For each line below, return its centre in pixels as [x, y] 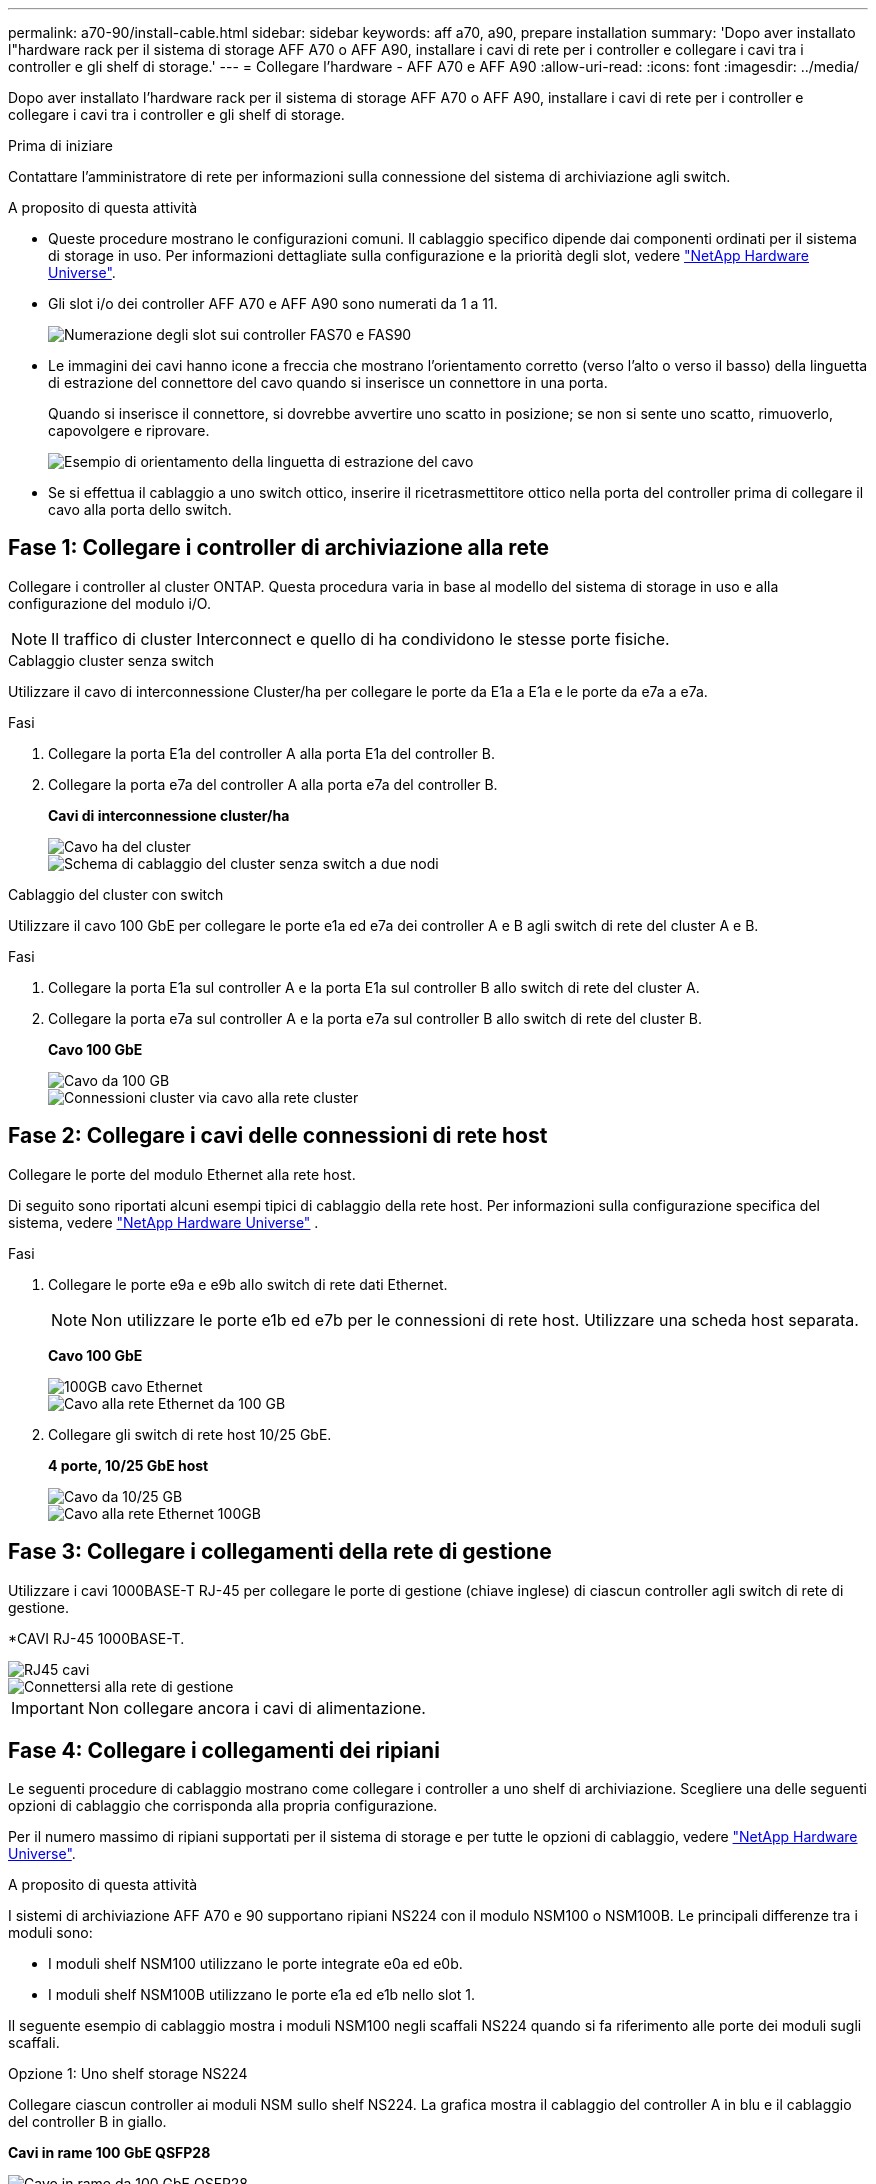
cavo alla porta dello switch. [140, 509]
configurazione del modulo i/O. [109, 603]
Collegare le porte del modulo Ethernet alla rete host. [182, 1174]
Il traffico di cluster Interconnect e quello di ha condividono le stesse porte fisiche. [360, 638]
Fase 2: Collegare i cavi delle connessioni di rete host [278, 1136]
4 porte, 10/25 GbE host [128, 1465]
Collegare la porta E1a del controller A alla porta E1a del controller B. [271, 753]
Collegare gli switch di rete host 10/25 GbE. [190, 1434]
